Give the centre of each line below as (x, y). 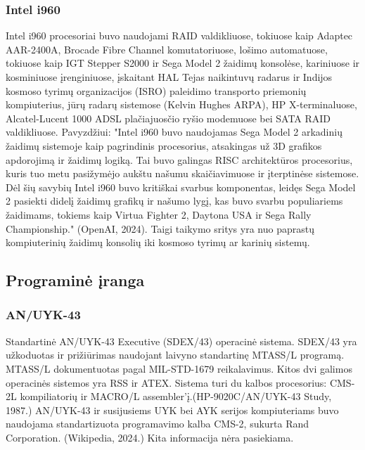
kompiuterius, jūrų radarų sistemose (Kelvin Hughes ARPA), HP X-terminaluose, (181, 104)
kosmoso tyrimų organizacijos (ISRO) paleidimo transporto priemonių (156, 90)
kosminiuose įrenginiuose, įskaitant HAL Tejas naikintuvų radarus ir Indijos (169, 77)
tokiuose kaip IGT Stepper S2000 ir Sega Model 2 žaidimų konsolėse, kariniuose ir (183, 63)
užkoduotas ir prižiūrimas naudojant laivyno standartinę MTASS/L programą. (175, 355)
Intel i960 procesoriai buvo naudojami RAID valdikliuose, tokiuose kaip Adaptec (179, 36)
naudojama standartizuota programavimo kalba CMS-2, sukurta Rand (158, 424)
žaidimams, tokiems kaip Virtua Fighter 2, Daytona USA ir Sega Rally (159, 214)
